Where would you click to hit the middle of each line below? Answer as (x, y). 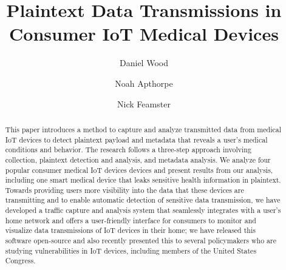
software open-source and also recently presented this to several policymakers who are (141, 241)
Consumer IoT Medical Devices (144, 34)
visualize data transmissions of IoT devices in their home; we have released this (130, 230)
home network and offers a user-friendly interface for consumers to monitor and (131, 220)
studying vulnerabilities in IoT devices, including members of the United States (131, 250)
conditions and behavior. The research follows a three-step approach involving (128, 150)
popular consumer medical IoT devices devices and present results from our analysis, (139, 170)
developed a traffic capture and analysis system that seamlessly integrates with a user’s (143, 210)
